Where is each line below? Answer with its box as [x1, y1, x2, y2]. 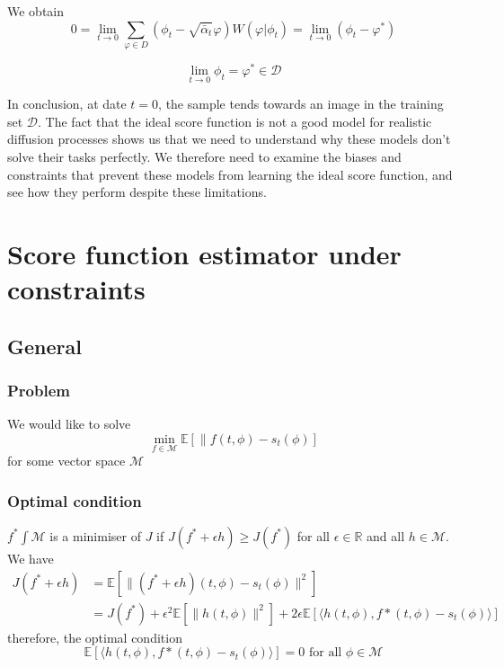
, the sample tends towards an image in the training [158, 94, 444, 113]
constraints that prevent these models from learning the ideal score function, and [7, 165, 453, 183]
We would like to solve [7, 414, 131, 433]
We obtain [7, 2, 65, 20]
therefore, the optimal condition [7, 627, 182, 646]
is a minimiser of [49, 526, 141, 545]
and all [367, 526, 405, 545]
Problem [7, 379, 70, 402]
